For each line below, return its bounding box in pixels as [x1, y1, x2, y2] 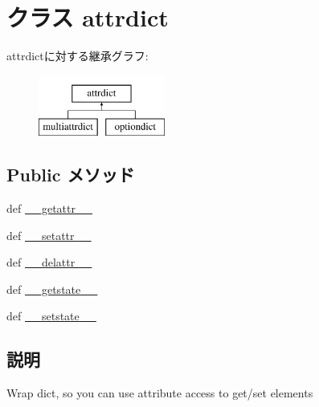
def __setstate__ [6, 307, 96, 324]
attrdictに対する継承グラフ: [6, 47, 149, 64]
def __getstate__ [6, 280, 98, 297]
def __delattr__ [6, 254, 92, 271]
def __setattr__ [6, 226, 92, 243]
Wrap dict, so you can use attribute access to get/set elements [6, 385, 313, 401]
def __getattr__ [6, 200, 92, 217]
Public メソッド [6, 162, 135, 187]
